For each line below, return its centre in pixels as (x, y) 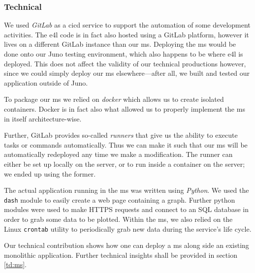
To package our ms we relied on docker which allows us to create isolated (114, 99)
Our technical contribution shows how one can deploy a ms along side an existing (127, 245)
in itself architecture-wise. (43, 118)
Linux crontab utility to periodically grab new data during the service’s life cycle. (128, 228)
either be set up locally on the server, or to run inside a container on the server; (125, 164)
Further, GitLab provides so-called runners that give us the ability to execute (121, 135)
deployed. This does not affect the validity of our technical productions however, (125, 63)
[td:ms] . (15, 264)
